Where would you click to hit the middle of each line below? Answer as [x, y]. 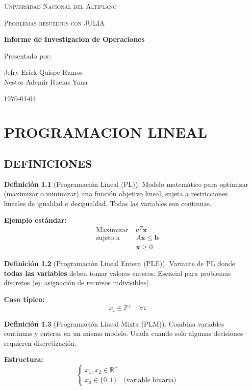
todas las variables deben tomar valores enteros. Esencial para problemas [117, 273]
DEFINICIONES [48, 163]
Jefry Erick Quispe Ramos [43, 72]
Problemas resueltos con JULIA [54, 22]
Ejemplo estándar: [35, 220]
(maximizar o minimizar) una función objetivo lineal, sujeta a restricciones [116, 194]
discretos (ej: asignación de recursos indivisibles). [77, 283]
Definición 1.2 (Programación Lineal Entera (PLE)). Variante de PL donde [120, 263]
